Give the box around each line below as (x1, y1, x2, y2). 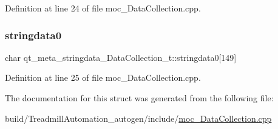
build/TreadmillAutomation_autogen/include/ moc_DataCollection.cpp (5, 112, 272, 124)
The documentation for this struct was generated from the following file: (5, 92, 274, 104)
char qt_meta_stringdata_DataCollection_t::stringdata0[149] (5, 51, 237, 63)
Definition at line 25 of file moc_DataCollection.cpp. (5, 71, 201, 84)
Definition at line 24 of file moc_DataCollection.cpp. (5, 2, 201, 14)
